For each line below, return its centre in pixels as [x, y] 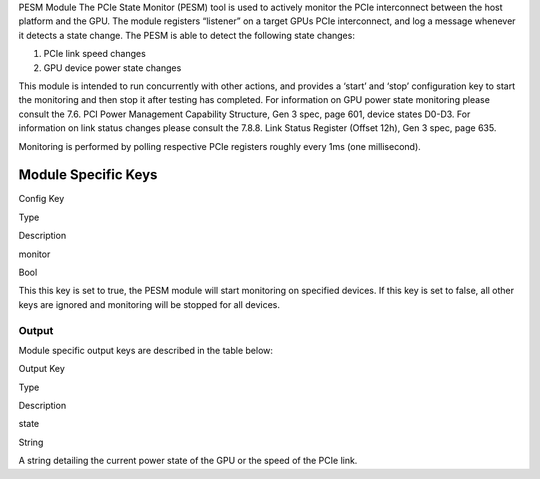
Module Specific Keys [88, 175]
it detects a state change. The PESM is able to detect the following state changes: [186, 35]
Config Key [41, 199]
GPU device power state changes [112, 67]
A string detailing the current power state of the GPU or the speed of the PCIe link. [188, 461]
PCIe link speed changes [95, 54]
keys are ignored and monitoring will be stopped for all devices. [149, 304]
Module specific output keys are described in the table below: [146, 350]
